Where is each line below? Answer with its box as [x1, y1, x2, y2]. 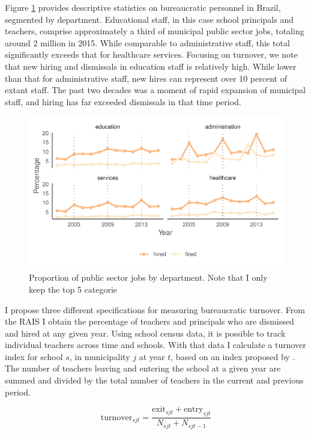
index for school [5, 350, 63, 362]
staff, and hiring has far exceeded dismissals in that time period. [5, 95, 241, 108]
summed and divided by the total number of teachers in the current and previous [5, 374, 304, 387]
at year [139, 350, 165, 362]
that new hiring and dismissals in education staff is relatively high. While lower [5, 60, 297, 72]
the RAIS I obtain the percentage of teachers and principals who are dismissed [5, 315, 294, 328]
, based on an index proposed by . [171, 350, 295, 362]
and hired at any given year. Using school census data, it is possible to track [5, 326, 286, 339]
